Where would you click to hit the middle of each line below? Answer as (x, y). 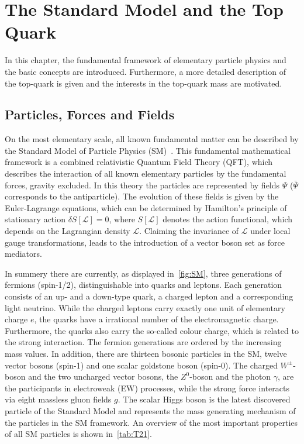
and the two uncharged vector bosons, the (103, 376)
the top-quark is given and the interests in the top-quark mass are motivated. (144, 83)
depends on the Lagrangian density (68, 231)
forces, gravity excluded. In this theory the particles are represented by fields (142, 185)
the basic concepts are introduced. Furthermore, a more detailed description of (145, 71)
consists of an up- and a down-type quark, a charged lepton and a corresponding (149, 296)
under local (270, 231)
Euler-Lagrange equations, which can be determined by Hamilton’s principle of (146, 207)
